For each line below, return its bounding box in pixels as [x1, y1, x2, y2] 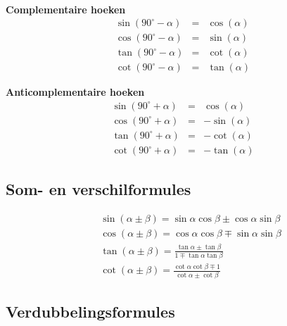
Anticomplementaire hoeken [6, 84, 145, 99]
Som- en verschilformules [6, 178, 191, 200]
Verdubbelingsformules [6, 301, 175, 322]
